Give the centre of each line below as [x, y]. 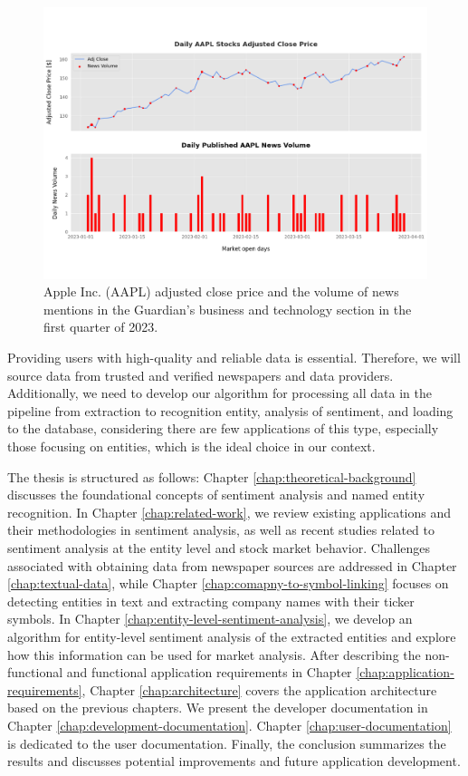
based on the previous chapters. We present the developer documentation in [218, 708]
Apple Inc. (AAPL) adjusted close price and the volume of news [221, 291]
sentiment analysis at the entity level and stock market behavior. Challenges [219, 547]
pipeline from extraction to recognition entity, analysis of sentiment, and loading [230, 410]
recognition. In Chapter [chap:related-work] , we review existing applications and [229, 512]
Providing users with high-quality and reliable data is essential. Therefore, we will [234, 358]
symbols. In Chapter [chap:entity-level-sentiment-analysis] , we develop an [210, 619]
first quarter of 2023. [101, 327]
